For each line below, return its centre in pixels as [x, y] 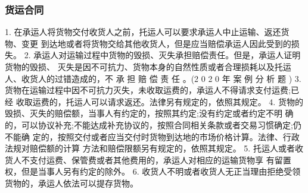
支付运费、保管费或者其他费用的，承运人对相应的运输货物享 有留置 [160, 159]
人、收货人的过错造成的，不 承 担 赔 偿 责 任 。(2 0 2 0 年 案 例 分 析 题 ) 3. [153, 78]
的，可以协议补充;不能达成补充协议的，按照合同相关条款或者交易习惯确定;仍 [153, 124]
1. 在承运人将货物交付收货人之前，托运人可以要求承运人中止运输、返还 [143, 32]
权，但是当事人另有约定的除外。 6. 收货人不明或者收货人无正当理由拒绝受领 [153, 171]
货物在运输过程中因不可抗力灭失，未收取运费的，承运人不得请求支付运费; [148, 90]
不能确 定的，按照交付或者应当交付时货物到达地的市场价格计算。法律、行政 [152, 136]
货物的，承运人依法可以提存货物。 [71, 183]
